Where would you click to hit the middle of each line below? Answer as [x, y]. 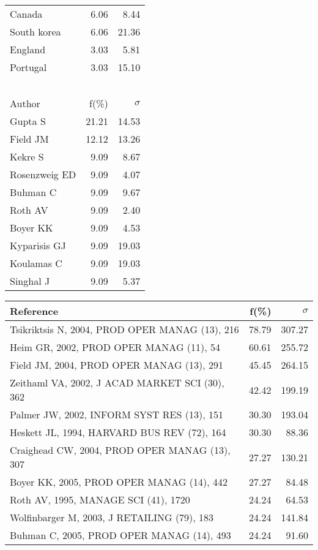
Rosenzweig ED [43, 174]
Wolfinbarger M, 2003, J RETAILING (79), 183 [112, 517]
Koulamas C [36, 263]
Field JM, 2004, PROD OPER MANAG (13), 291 [117, 365]
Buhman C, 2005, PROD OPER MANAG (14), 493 [120, 535]
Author [25, 103]
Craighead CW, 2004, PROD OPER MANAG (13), [120, 450]
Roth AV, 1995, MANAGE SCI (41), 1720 [100, 499]
